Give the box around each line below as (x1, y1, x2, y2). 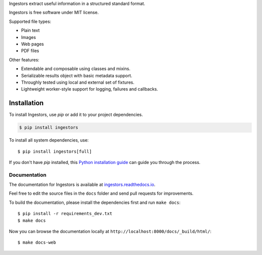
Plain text (21, 27, 40, 34)
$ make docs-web (17, 240, 56, 245)
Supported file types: (9, 18, 51, 24)
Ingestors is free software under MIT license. (9, 10, 99, 16)
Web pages (21, 41, 44, 47)
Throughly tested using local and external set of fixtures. (21, 79, 134, 85)
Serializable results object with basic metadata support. (21, 73, 132, 78)
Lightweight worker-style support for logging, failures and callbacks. (21, 86, 158, 92)
